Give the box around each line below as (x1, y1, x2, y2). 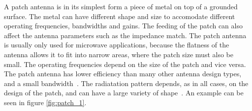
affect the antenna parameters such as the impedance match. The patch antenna (4, 30, 247, 40)
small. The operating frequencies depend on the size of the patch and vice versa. (4, 59, 246, 69)
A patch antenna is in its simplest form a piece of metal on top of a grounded (4, 1, 238, 11)
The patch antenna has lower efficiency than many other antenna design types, (4, 68, 242, 79)
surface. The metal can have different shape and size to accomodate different (4, 11, 235, 21)
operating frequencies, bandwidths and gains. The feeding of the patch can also (4, 21, 243, 31)
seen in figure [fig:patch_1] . (4, 97, 87, 107)
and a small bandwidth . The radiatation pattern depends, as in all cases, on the (4, 78, 249, 88)
